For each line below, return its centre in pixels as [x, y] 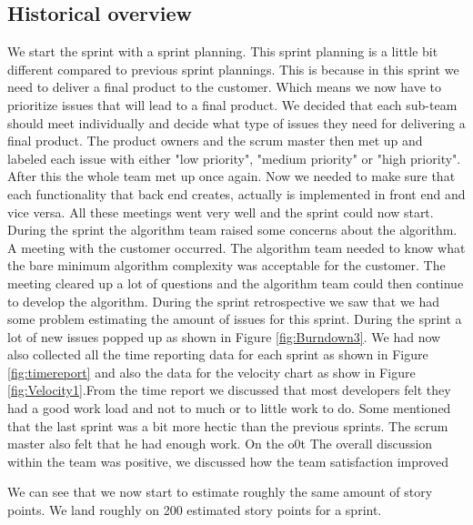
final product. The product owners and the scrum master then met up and [215, 141]
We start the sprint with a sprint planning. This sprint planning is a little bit [223, 51]
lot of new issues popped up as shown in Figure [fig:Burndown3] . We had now [224, 336]
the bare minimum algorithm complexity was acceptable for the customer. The [226, 265]
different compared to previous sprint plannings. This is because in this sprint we [233, 69]
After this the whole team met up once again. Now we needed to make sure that [231, 176]
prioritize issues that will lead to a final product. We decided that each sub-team [232, 104]
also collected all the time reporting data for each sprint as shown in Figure [218, 354]
